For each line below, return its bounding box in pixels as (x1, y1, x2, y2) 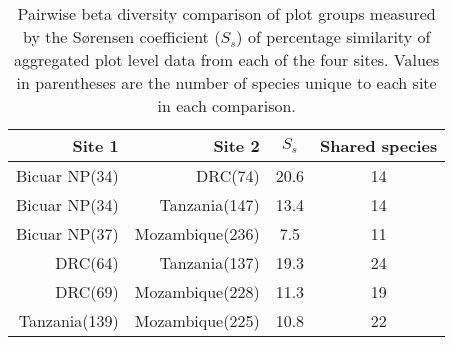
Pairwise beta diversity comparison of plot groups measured (17, 2, 436, 25)
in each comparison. (157, 94, 296, 117)
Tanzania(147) (159, 193, 260, 216)
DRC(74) (196, 164, 260, 187)
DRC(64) (55, 251, 119, 274)
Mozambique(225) (134, 309, 260, 332)
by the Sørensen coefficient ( (22, 25, 221, 48)
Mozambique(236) (134, 222, 260, 245)
